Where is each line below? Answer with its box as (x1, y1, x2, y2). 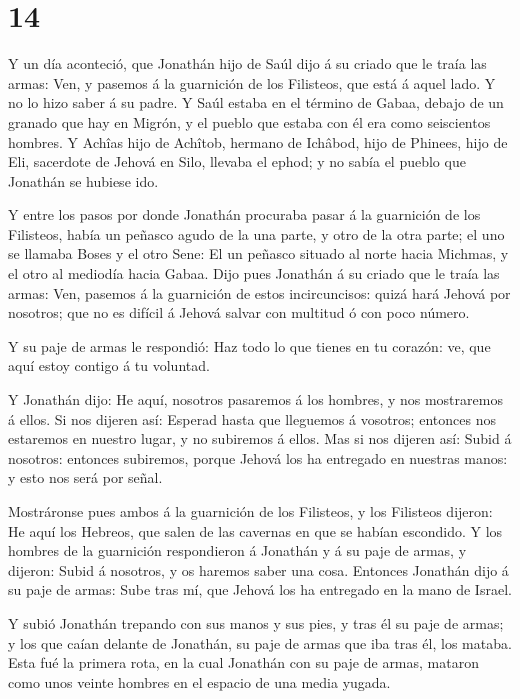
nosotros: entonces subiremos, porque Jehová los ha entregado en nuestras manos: (8, 447, 508, 468)
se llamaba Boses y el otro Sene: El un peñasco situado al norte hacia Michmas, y (8, 243, 509, 264)
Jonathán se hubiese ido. (8, 170, 159, 191)
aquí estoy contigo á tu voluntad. (8, 355, 210, 376)
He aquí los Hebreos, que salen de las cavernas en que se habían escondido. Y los (8, 520, 503, 541)
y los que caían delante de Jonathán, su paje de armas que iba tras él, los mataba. (8, 632, 512, 653)
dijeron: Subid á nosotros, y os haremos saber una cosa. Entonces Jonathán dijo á (8, 559, 509, 580)
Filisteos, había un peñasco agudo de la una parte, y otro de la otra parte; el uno (8, 223, 505, 244)
